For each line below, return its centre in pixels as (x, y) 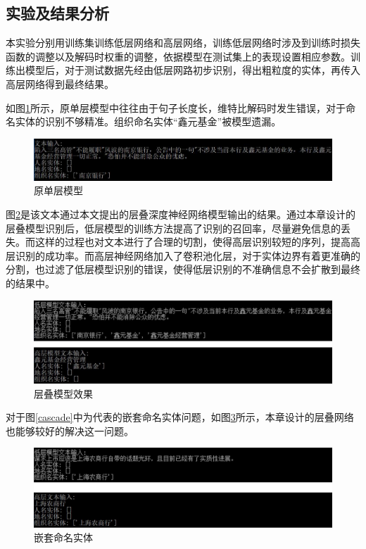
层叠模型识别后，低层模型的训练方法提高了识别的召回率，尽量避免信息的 (173, 228)
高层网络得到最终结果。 (60, 83)
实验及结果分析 (57, 13)
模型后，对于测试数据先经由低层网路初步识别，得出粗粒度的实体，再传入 (193, 70)
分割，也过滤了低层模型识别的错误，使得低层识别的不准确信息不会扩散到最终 (183, 269)
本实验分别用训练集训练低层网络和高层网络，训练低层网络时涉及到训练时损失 (183, 43)
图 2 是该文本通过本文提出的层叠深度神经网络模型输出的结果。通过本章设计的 (181, 214)
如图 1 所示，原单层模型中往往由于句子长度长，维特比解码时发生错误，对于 (176, 107)
